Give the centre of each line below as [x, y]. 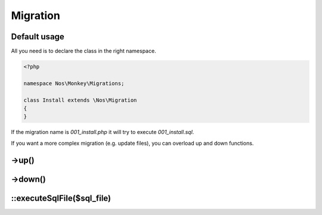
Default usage [38, 37]
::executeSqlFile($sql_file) [61, 198]
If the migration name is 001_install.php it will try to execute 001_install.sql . [103, 132]
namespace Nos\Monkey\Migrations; [74, 83]
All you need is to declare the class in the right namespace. [83, 51]
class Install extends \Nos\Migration [80, 100]
